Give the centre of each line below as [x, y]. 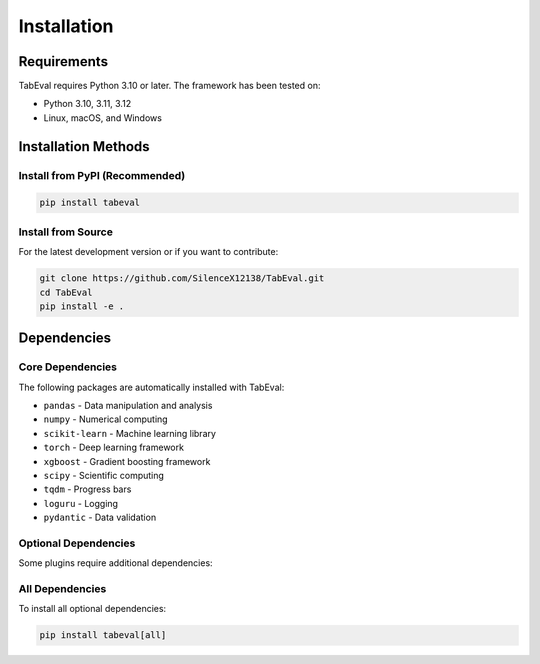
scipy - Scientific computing [104, 475]
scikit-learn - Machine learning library [130, 433]
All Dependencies [62, 589]
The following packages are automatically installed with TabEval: [151, 387]
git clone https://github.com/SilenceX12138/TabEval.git [182, 278]
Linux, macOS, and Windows [102, 117]
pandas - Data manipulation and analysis [128, 406]
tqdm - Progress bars [87, 489]
